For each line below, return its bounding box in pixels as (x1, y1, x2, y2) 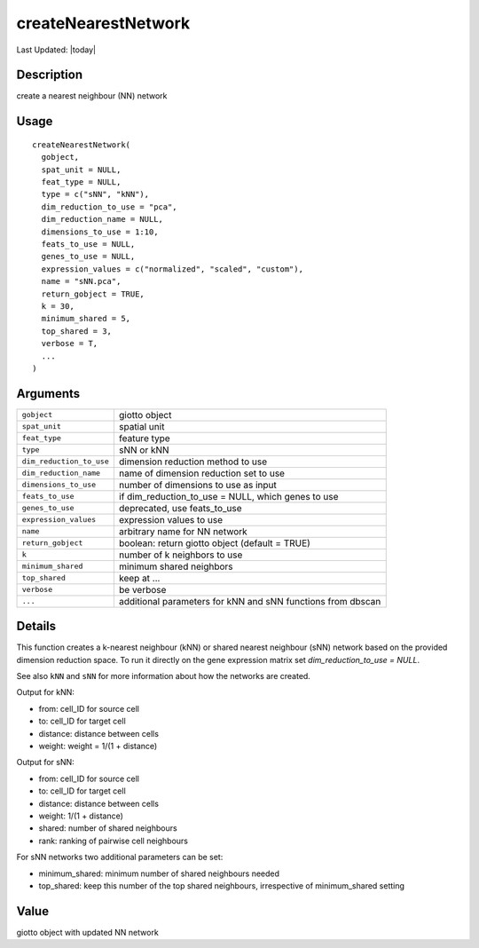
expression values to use (118, 513, 224, 525)
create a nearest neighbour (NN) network (16, 91, 168, 101)
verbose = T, (41, 338, 98, 349)
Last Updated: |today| (16, 44, 97, 55)
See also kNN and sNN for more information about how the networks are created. (16, 671, 310, 682)
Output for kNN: (16, 687, 75, 698)
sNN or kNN (118, 444, 169, 456)
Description (16, 67, 83, 83)
